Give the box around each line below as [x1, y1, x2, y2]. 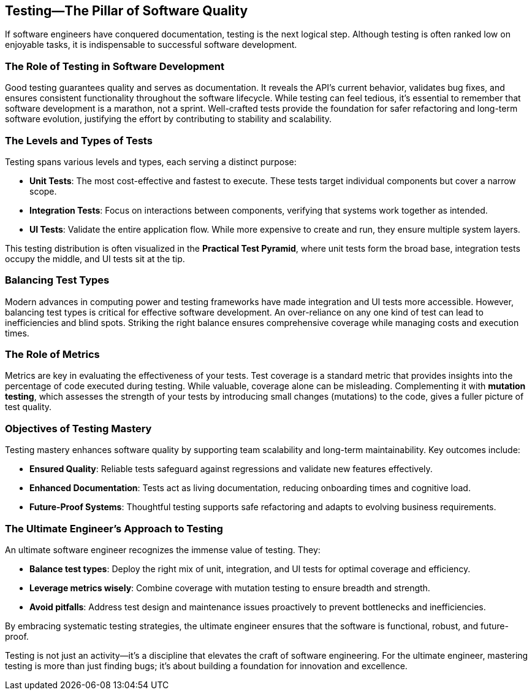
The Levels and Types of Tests [5, 134, 153, 147]
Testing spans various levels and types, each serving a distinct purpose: [5, 156, 297, 167]
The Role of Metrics [5, 348, 100, 361]
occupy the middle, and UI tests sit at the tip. [5, 253, 185, 264]
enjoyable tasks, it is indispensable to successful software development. [5, 39, 297, 50]
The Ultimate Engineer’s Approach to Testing [5, 522, 223, 535]
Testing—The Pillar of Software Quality [5, 3, 248, 18]
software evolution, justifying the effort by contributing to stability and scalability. [5, 114, 332, 125]
